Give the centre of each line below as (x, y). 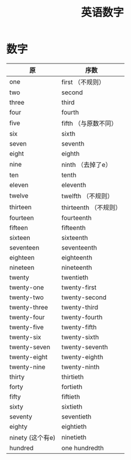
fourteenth (76, 218)
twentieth (75, 277)
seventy (21, 417)
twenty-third (80, 307)
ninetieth (74, 437)
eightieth (74, 426)
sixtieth (72, 406)
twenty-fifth (79, 327)
